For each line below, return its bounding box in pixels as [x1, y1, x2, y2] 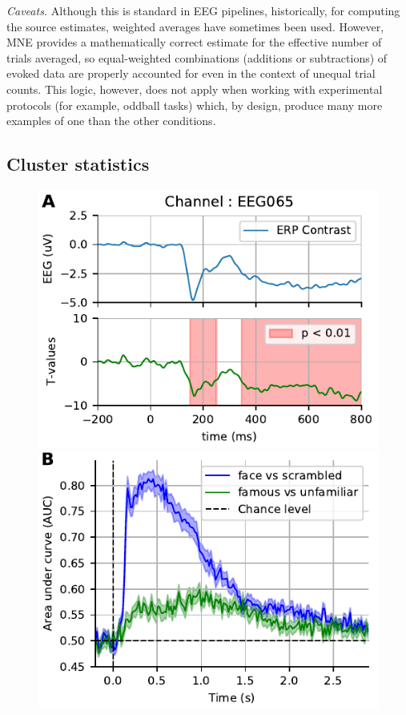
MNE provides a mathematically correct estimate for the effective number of [6, 34, 382, 50]
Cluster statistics [6, 151, 150, 176]
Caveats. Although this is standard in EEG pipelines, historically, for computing [6, 2, 400, 18]
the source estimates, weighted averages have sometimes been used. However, [6, 18, 384, 34]
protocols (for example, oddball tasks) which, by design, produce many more [6, 96, 383, 113]
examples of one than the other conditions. [6, 112, 216, 129]
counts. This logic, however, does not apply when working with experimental [6, 80, 383, 97]
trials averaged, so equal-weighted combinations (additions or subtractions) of [6, 49, 388, 66]
